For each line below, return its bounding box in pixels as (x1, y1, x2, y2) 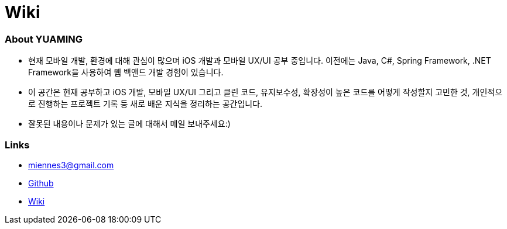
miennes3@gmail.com (28, 159, 114, 170)
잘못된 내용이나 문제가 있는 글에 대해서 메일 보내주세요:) (28, 119, 231, 129)
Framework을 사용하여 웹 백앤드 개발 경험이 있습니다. (28, 67, 224, 78)
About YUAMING (5, 33, 83, 45)
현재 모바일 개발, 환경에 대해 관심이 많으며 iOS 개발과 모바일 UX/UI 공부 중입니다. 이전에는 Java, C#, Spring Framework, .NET (28, 55, 491, 66)
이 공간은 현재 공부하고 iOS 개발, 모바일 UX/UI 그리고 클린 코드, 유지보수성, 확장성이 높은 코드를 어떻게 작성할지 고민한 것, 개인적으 (28, 87, 503, 98)
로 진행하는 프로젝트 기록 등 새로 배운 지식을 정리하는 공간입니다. (28, 99, 263, 109)
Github (28, 178, 54, 188)
